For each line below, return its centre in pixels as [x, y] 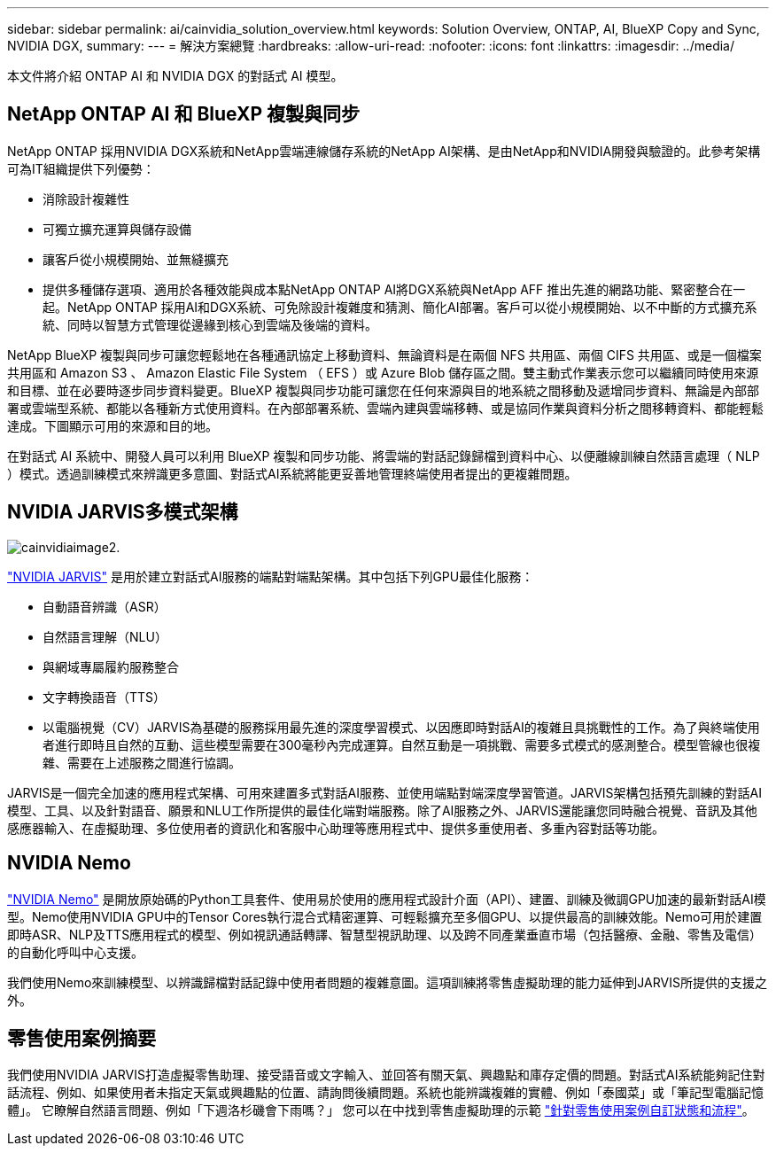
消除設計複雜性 [86, 199]
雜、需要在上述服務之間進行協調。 [142, 762]
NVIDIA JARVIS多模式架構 [123, 512]
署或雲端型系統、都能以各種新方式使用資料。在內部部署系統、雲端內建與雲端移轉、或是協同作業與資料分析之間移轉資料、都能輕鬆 [385, 408]
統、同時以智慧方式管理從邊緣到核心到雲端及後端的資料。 [210, 324]
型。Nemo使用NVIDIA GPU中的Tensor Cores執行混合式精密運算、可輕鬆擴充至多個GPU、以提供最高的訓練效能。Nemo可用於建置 [385, 916]
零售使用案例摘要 [81, 1038]
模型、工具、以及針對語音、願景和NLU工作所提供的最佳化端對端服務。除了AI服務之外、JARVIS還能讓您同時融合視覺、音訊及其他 [382, 810]
